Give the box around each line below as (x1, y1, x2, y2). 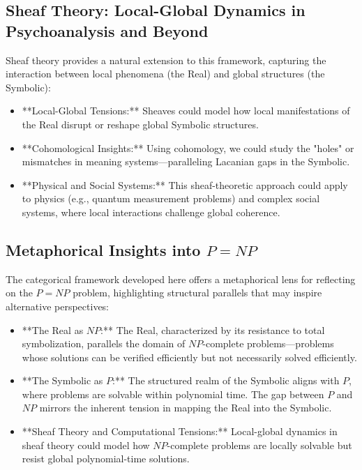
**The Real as (22, 322, 84, 337)
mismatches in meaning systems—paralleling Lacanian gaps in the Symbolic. (22, 154, 350, 169)
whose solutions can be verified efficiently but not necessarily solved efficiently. (22, 349, 357, 364)
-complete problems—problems (202, 336, 334, 351)
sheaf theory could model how (22, 437, 150, 452)
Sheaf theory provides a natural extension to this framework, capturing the (6, 52, 326, 67)
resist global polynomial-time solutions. (22, 451, 190, 466)
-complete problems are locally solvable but (167, 437, 352, 452)
